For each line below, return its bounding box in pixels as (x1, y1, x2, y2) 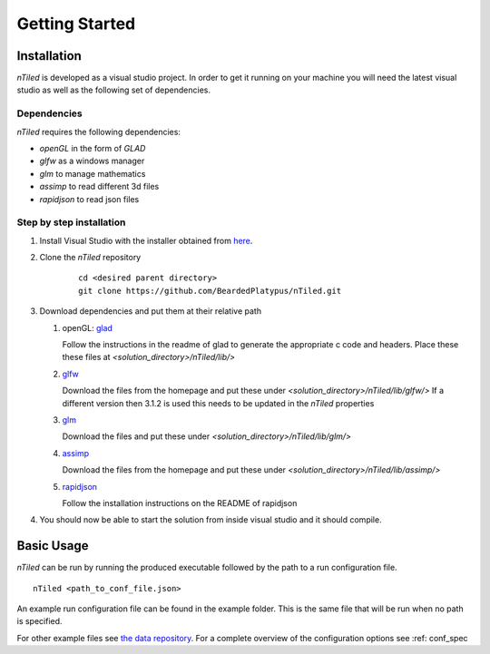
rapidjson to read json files (39, 193, 140, 204)
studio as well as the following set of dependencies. (16, 84, 211, 95)
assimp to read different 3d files (39, 181, 160, 192)
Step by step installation (16, 216, 126, 229)
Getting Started (16, 14, 136, 34)
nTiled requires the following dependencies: (16, 126, 181, 137)
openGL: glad (62, 322, 113, 333)
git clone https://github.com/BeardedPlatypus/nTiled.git (78, 286, 342, 296)
